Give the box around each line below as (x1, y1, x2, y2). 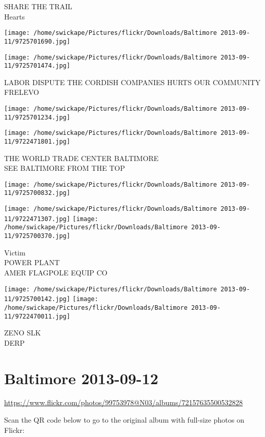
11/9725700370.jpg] (4, 232, 70, 240)
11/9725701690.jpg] (4, 37, 70, 45)
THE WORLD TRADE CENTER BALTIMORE (4, 152, 159, 163)
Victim (4, 247, 26, 257)
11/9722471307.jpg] (4, 215, 70, 223)
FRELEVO (4, 87, 39, 97)
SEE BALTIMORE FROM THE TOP (4, 163, 125, 173)
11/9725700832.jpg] (4, 189, 70, 197)
